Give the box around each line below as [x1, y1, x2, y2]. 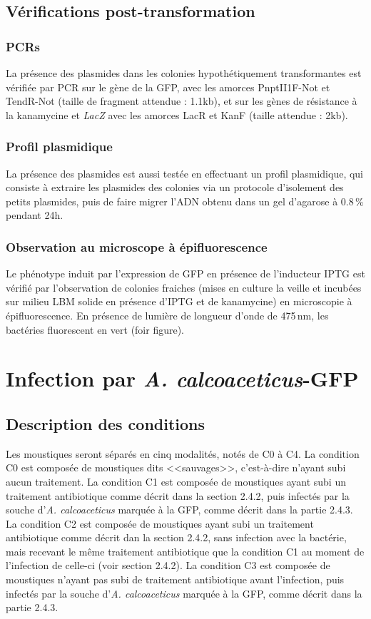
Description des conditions [6, 412, 205, 434]
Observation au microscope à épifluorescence [6, 237, 268, 255]
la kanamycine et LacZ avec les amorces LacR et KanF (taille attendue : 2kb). [6, 107, 348, 122]
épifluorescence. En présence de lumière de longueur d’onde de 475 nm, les [6, 307, 329, 322]
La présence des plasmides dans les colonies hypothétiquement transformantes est [6, 66, 362, 80]
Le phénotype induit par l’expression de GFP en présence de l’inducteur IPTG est [6, 266, 365, 281]
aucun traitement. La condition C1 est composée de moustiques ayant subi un [6, 474, 346, 488]
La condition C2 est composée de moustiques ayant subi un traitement [6, 516, 314, 531]
